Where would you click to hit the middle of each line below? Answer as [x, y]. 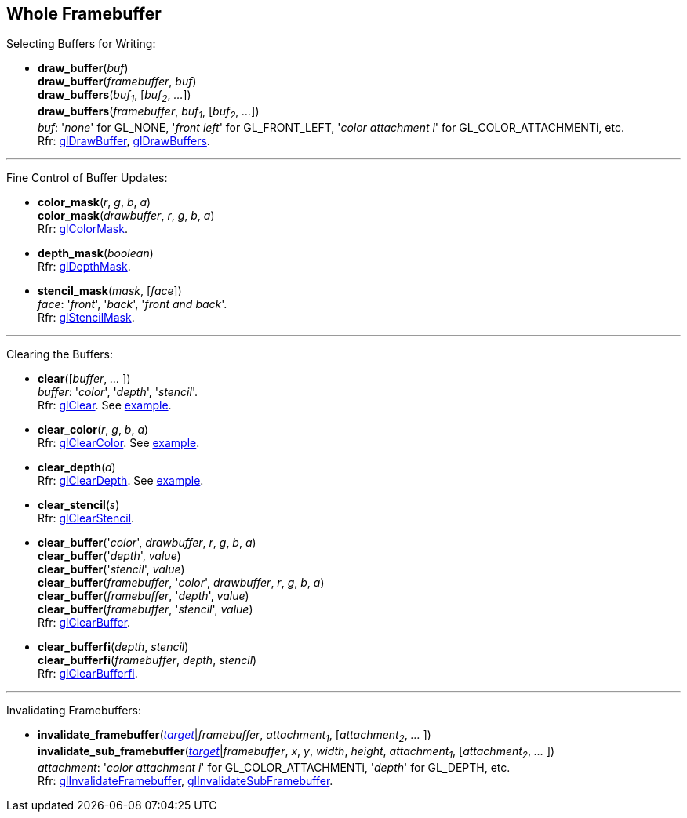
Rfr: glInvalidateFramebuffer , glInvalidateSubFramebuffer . [185, 780]
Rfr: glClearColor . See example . [119, 443]
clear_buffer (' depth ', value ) [109, 556]
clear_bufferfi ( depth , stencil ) [113, 647]
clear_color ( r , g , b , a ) [93, 430]
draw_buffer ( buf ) [83, 68]
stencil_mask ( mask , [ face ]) [110, 291]
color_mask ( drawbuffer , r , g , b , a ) [126, 216]
